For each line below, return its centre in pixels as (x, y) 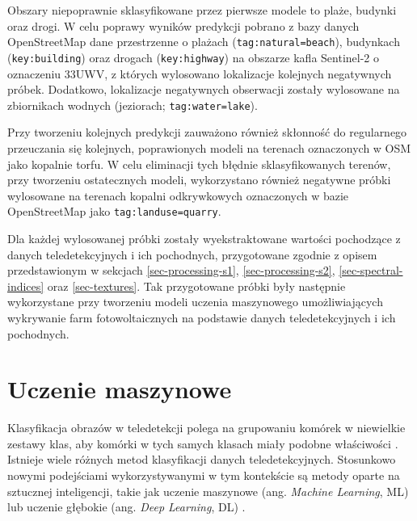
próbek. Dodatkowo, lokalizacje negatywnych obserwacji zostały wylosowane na (204, 89)
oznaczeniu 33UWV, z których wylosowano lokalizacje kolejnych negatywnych (200, 73)
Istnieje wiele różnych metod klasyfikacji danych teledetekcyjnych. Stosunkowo (202, 459)
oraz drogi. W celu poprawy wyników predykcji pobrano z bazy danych (183, 25)
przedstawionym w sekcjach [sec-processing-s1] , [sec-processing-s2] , (171, 270)
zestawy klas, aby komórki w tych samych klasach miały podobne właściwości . (203, 443)
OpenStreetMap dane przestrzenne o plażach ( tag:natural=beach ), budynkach (204, 42)
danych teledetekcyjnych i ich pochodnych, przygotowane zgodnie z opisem (192, 254)
